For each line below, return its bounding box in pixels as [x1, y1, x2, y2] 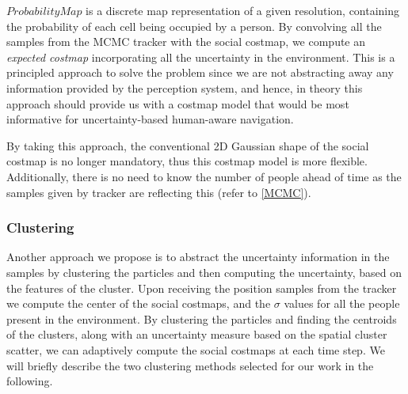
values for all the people [284, 295, 400, 312]
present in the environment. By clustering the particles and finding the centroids [6, 310, 397, 327]
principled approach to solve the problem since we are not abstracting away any [6, 64, 394, 81]
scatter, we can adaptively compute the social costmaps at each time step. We [6, 341, 385, 358]
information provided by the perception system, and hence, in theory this [6, 79, 363, 96]
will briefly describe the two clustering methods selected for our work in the [6, 357, 374, 373]
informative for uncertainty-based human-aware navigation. [6, 111, 294, 127]
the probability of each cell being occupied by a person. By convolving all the [6, 17, 382, 34]
